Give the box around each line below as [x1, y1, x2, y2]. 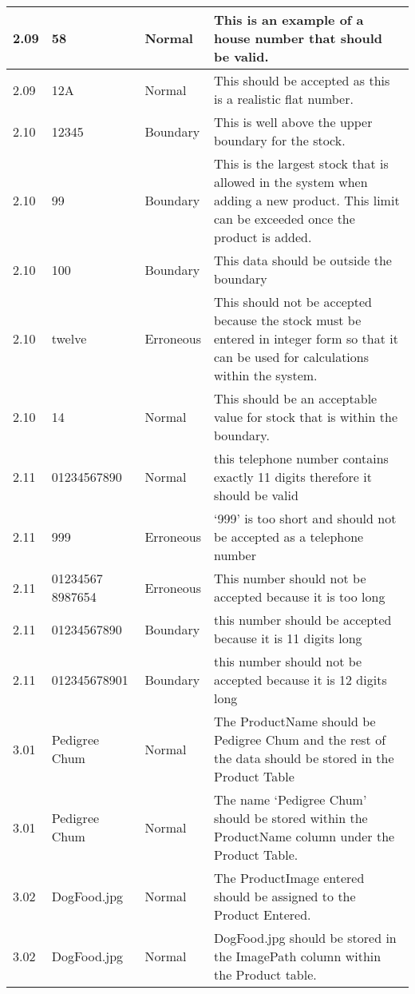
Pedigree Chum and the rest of [214, 730, 386, 749]
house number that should [214, 29, 382, 47]
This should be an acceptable [214, 389, 377, 408]
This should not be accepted [214, 292, 372, 311]
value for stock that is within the [214, 408, 398, 426]
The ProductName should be [214, 712, 376, 730]
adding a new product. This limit [214, 191, 400, 209]
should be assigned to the [214, 887, 356, 905]
